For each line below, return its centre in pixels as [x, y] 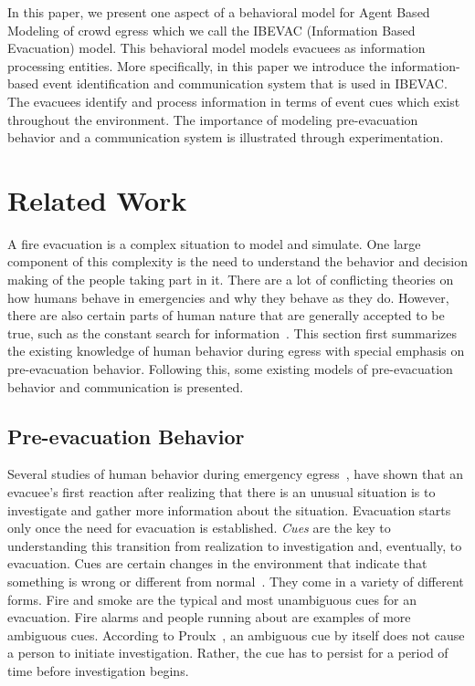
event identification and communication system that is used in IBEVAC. [245, 83]
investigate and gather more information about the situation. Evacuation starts [229, 509]
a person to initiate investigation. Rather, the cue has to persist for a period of [228, 653]
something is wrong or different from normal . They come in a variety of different [236, 581]
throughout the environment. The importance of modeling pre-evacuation [213, 119]
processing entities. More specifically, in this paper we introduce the [197, 65]
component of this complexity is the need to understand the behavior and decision [238, 261]
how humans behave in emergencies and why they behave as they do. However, [228, 297]
